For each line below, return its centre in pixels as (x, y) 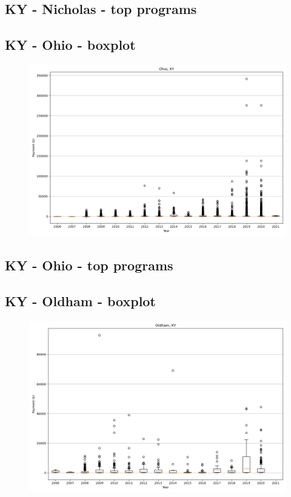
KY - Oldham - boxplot (80, 301)
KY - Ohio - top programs (89, 265)
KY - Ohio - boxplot (70, 45)
